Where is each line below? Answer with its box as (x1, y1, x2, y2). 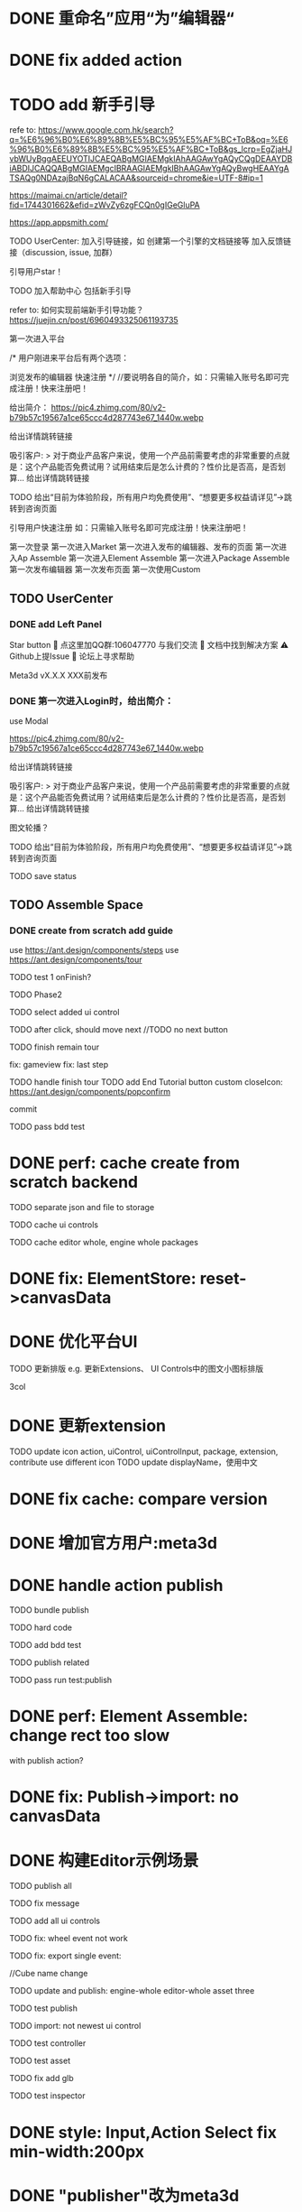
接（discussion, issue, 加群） (9, 247, 118, 258)
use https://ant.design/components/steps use (9, 944, 179, 955)
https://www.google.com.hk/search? (37, 125, 174, 135)
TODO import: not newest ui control (9, 2021, 142, 2032)
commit (9, 1103, 38, 1115)
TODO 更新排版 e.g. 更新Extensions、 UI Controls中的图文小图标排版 (9, 1364, 264, 1374)
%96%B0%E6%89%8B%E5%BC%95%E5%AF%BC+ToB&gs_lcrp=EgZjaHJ (9, 143, 293, 154)
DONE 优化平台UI (9, 1332, 138, 1352)
